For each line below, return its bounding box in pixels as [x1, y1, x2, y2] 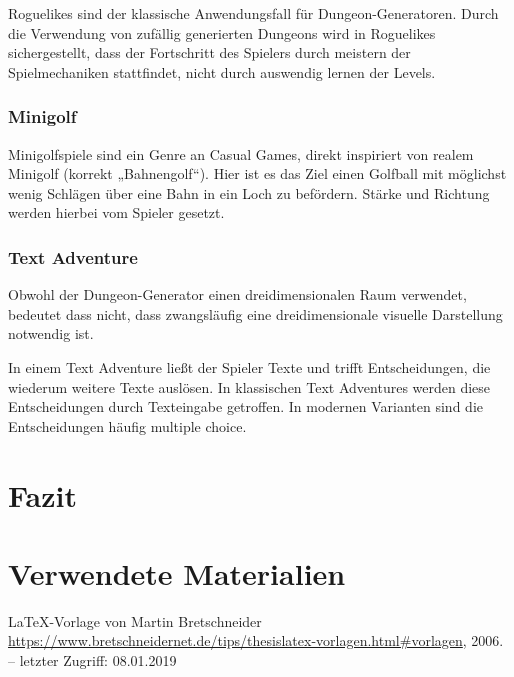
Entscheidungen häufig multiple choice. [8, 415, 247, 436]
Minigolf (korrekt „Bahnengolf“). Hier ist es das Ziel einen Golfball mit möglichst [8, 163, 507, 184]
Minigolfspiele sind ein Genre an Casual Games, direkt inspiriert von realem [8, 143, 474, 164]
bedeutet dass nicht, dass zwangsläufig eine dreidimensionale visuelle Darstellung [8, 303, 503, 324]
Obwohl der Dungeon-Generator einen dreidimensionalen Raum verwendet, [8, 284, 467, 305]
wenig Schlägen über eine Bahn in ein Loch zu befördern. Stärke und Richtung [8, 182, 490, 203]
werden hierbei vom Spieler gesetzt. [8, 202, 225, 223]
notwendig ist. [8, 323, 94, 344]
